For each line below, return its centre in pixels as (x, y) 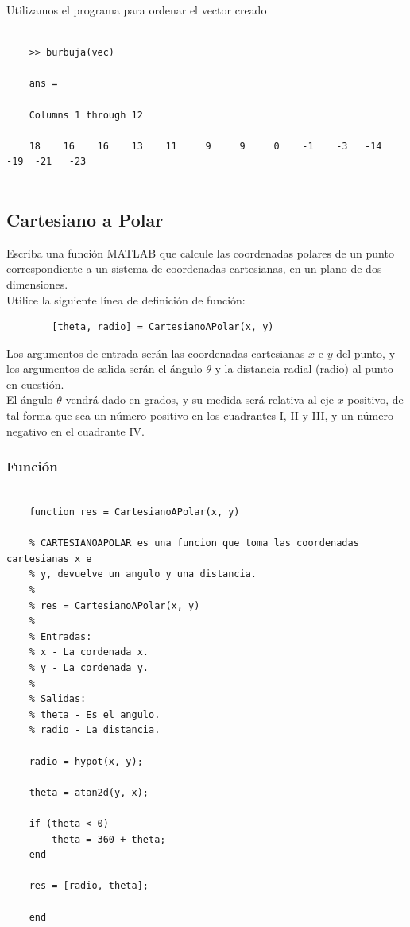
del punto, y (366, 353)
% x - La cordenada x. (89, 652)
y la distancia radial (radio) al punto (304, 368)
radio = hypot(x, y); (86, 761)
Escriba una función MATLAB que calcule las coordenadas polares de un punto (200, 252)
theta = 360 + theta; (109, 839)
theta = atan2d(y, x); (89, 792)
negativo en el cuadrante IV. (75, 431)
